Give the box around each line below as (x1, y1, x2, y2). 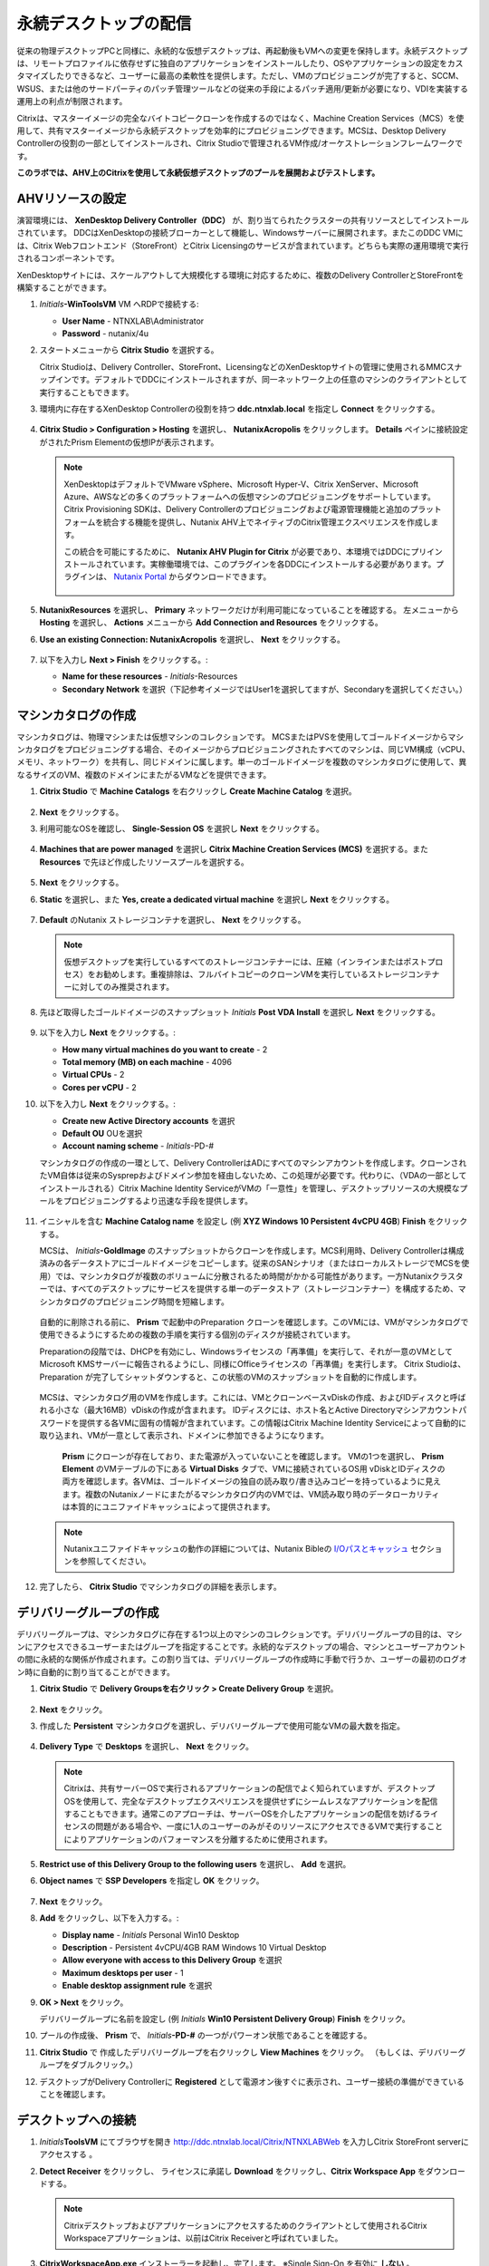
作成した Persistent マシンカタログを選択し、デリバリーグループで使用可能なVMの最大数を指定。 (39, 1720, 405, 1731)
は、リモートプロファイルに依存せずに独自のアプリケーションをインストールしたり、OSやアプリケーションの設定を (16, 57, 448, 68)
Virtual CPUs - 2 (62, 1070, 125, 1080)
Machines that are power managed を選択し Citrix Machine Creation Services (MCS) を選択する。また (39, 844, 429, 855)
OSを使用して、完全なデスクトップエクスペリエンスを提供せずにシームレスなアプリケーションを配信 (63, 1796, 438, 1806)
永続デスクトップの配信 (16, 14, 192, 34)
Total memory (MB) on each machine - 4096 (62, 1057, 233, 1068)
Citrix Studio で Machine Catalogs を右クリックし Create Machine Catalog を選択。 (39, 786, 357, 797)
